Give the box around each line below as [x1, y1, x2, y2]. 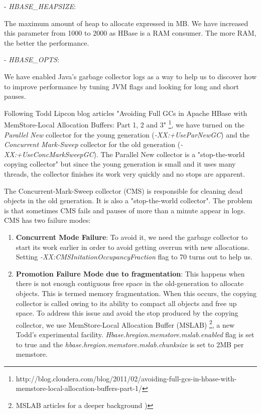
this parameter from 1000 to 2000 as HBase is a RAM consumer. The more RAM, [4, 28, 256, 38]
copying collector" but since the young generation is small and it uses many [4, 159, 236, 169]
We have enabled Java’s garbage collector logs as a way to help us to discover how [4, 71, 257, 81]
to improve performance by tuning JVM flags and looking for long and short [4, 81, 239, 91]
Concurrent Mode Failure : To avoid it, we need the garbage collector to [16, 231, 248, 242]
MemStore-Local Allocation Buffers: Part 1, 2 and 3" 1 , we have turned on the [4, 118, 244, 129]
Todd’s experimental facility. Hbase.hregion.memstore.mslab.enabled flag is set [16, 329, 254, 339]
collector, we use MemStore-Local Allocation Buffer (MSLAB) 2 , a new [16, 318, 235, 330]
